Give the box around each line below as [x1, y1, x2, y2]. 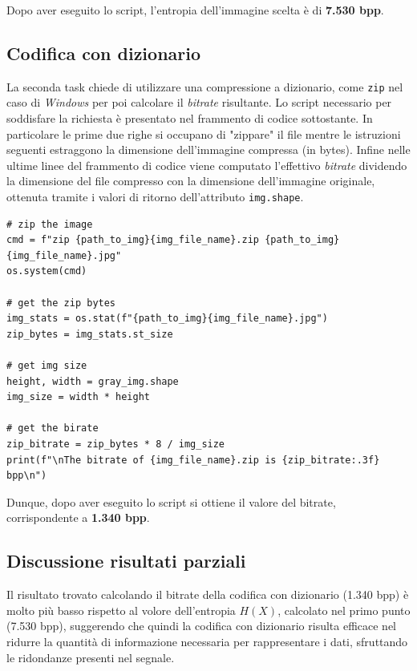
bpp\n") [6, 470, 47, 482]
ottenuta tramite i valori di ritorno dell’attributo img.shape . [6, 188, 304, 205]
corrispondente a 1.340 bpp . [6, 509, 150, 526]
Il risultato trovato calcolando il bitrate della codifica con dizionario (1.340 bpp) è [6, 586, 409, 603]
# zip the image [6, 218, 93, 230]
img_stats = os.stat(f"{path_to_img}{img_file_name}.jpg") [6, 313, 328, 325]
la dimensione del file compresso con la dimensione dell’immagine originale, [6, 172, 375, 189]
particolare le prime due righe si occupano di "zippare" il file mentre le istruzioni [6, 125, 401, 142]
